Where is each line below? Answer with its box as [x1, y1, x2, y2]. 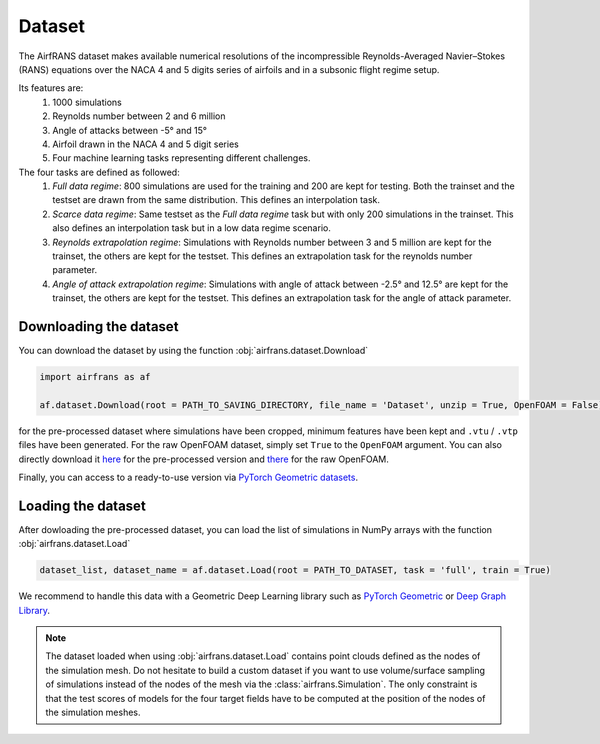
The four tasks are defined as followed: [18, 166, 180, 178]
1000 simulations [52, 96, 122, 108]
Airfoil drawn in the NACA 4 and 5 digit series [52, 138, 239, 150]
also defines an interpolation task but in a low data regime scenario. [52, 222, 332, 234]
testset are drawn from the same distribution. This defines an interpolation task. [52, 194, 380, 206]
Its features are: [18, 82, 84, 94]
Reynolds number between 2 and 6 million [52, 110, 226, 122]
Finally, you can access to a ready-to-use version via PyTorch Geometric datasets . [18, 471, 359, 484]
